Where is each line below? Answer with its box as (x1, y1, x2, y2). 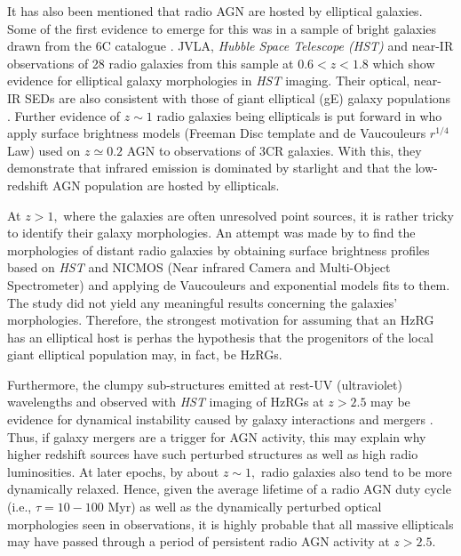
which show (372, 53, 435, 72)
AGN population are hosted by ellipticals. (52, 175, 280, 194)
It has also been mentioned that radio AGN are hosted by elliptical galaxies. (7, 2, 423, 20)
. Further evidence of (7, 106, 121, 125)
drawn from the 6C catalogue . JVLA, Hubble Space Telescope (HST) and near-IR (7, 36, 454, 55)
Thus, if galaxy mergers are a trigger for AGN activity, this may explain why (7, 427, 426, 446)
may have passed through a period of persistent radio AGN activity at (7, 532, 390, 551)
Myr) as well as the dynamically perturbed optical (107, 497, 382, 516)
